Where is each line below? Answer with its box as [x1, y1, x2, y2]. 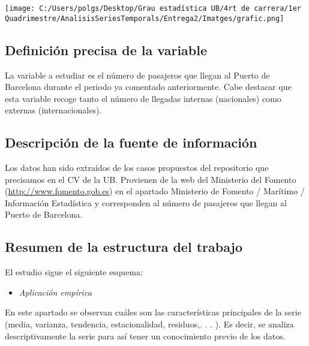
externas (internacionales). [5, 104, 102, 116]
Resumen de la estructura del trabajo [5, 237, 243, 256]
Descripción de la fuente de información [5, 133, 257, 152]
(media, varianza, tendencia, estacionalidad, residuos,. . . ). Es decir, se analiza [5, 318, 294, 330]
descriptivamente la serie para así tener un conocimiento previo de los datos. [5, 329, 286, 342]
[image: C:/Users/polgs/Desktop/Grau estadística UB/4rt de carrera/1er [5, 4, 301, 13]
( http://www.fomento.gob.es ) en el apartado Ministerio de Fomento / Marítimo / [5, 185, 305, 197]
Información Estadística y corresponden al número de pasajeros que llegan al [5, 196, 287, 209]
